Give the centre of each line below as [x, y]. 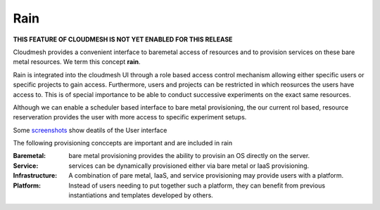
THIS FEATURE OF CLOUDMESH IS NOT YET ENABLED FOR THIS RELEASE [123, 39]
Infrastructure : [35, 176]
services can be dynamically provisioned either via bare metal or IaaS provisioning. [189, 166]
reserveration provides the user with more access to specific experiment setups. [130, 117]
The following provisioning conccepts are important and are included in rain [122, 143]
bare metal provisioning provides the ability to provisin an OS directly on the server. [189, 156]
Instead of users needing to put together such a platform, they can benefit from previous [197, 185]
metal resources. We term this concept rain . [77, 62]
